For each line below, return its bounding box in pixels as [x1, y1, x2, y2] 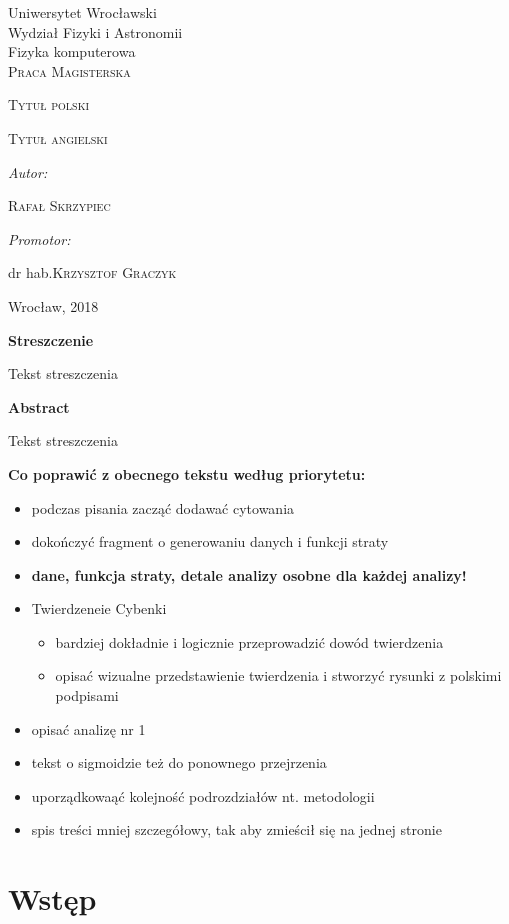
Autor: [8, 161, 48, 182]
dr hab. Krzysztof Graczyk [8, 262, 177, 283]
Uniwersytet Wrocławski [8, 2, 157, 22]
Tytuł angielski [8, 127, 108, 148]
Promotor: [8, 228, 71, 249]
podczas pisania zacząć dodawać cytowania [31, 497, 295, 518]
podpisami [55, 685, 119, 706]
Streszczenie [8, 329, 94, 350]
